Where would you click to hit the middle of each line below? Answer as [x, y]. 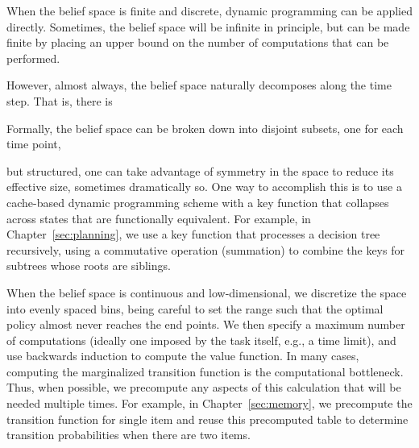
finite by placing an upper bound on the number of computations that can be [198, 42]
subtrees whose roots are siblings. [89, 265]
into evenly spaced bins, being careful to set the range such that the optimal [195, 308]
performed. [33, 58]
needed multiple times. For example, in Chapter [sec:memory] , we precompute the [209, 403]
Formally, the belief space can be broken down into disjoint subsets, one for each [205, 128]
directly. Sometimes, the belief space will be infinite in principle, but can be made [208, 26]
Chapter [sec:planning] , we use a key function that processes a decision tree [193, 234]
